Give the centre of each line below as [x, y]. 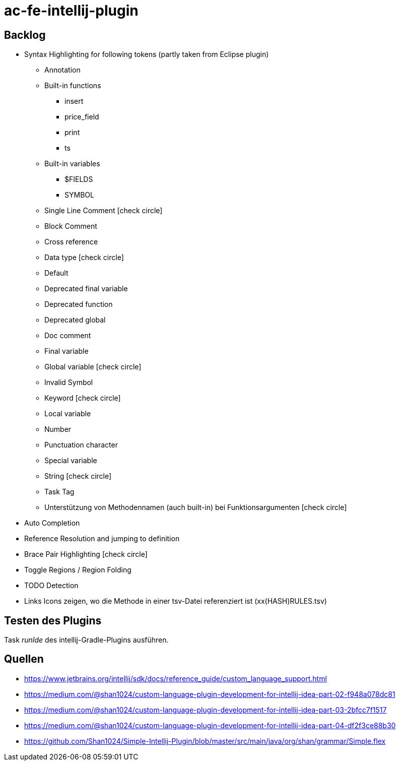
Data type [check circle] [84, 258]
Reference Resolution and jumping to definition [102, 539]
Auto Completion [52, 523]
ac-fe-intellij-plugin [71, 11]
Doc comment [68, 336]
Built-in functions [73, 86]
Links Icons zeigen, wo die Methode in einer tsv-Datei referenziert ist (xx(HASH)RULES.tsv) [176, 601]
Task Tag [59, 492]
